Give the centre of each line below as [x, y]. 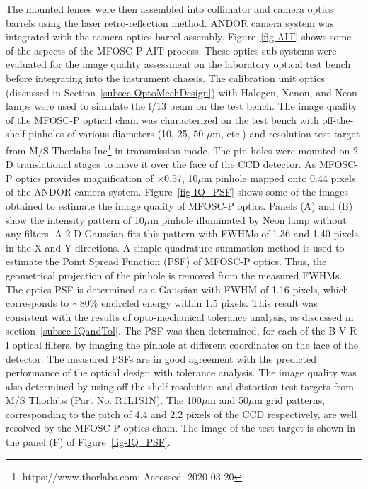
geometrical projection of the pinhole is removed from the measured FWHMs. [174, 275]
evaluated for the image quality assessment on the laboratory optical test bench [178, 64]
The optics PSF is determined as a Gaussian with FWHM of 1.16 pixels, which [177, 289]
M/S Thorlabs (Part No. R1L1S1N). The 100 [104, 400]
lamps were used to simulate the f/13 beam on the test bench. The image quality [182, 106]
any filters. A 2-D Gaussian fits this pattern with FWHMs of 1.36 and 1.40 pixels [182, 234]
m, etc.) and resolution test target [286, 134]
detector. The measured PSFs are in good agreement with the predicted [161, 358]
